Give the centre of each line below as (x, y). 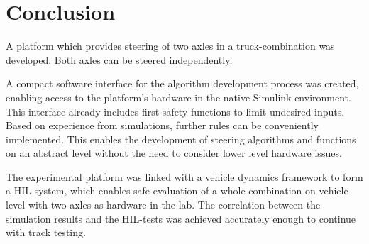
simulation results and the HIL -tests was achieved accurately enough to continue (181, 218)
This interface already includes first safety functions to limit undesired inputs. (175, 111)
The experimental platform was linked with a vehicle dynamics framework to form (184, 176)
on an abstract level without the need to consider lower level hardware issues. (174, 153)
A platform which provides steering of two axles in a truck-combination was (170, 46)
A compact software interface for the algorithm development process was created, (182, 83)
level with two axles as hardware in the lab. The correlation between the (163, 205)
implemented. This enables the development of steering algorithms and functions (181, 139)
